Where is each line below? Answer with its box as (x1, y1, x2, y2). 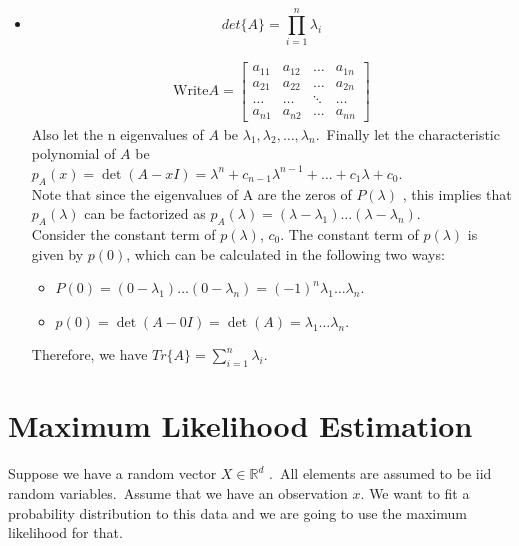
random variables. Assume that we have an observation (8, 482, 348, 503)
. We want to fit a (360, 482, 470, 503)
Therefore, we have (31, 344, 148, 365)
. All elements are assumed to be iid (269, 463, 492, 484)
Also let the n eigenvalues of (31, 123, 204, 144)
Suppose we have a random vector (8, 463, 217, 484)
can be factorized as (84, 203, 206, 224)
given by (31, 243, 84, 264)
